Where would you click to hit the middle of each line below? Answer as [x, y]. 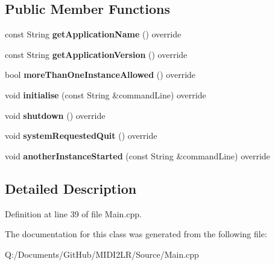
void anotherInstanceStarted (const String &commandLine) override [137, 155]
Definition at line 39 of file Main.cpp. [73, 213]
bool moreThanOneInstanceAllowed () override [100, 75]
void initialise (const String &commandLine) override [106, 94]
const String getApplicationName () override [93, 34]
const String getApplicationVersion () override [96, 54]
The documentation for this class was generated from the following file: [136, 234]
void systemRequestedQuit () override [81, 136]
